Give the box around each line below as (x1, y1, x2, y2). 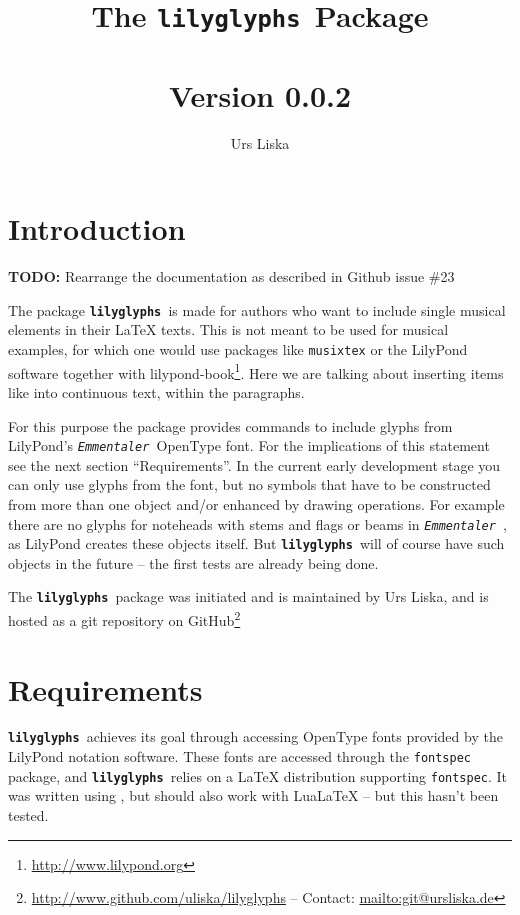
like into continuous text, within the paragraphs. (8, 381, 305, 402)
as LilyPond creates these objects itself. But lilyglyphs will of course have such (8, 533, 505, 554)
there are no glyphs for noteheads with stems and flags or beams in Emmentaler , (8, 513, 507, 534)
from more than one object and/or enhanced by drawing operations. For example (8, 493, 505, 514)
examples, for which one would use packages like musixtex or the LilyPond (8, 339, 468, 359)
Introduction (8, 208, 186, 249)
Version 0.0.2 (168, 74, 352, 115)
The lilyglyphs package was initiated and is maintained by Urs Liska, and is (8, 586, 489, 607)
